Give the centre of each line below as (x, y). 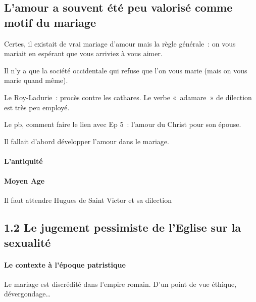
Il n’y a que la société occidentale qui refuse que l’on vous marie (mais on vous (126, 70)
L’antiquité (23, 161)
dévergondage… (27, 294)
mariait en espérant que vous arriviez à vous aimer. (83, 53)
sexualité (28, 242)
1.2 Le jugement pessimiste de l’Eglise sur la (122, 227)
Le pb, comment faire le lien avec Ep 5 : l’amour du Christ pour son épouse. (123, 124)
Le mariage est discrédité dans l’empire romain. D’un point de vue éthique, (120, 284)
